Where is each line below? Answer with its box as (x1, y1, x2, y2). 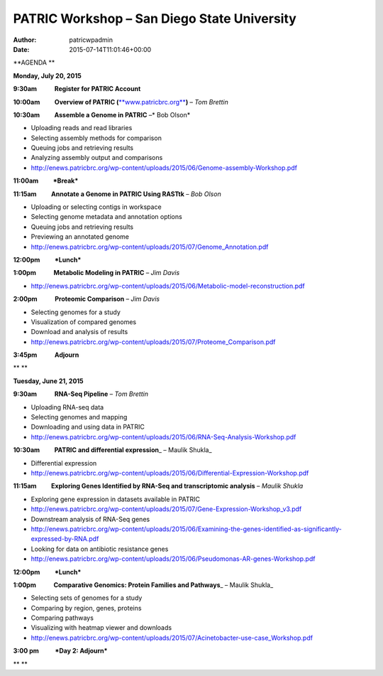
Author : (13, 36, 37, 44)
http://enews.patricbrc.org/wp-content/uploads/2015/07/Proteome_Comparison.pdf (30, 338, 276, 346)
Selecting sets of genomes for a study (30, 594, 143, 602)
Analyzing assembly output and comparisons (30, 154, 163, 162)
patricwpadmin (69, 36, 113, 44)
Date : (13, 45, 30, 53)
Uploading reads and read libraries (30, 124, 133, 132)
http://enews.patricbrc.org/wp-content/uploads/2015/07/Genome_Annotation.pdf (30, 242, 269, 251)
